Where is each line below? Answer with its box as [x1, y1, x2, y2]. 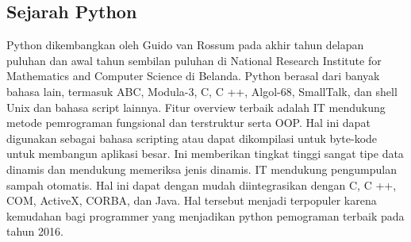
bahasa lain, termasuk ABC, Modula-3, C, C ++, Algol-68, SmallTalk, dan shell [6, 83, 398, 99]
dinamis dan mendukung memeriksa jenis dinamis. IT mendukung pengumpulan [6, 160, 397, 177]
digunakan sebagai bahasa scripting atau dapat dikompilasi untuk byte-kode [6, 129, 378, 146]
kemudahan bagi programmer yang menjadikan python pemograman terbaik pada [6, 207, 405, 224]
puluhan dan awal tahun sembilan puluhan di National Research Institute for [6, 52, 382, 68]
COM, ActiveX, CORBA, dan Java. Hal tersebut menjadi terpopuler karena [6, 192, 377, 209]
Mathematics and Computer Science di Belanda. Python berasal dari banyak [6, 67, 380, 84]
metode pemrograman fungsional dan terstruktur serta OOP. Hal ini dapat [6, 114, 371, 131]
